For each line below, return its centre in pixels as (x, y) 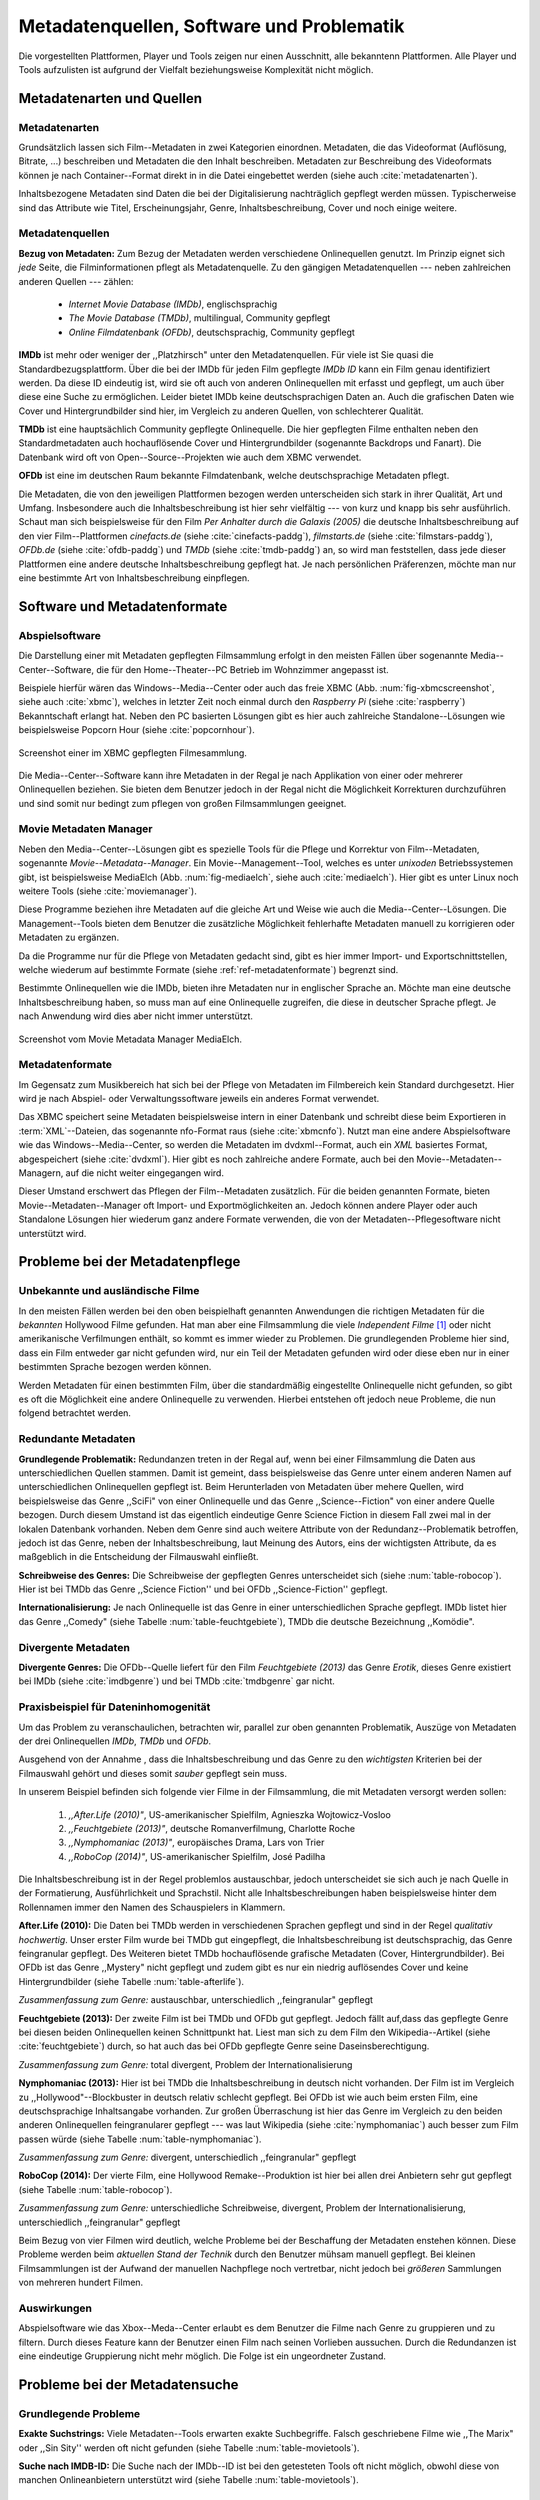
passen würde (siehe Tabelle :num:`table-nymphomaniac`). (140, 2139)
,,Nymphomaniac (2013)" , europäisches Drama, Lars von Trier (196, 1842)
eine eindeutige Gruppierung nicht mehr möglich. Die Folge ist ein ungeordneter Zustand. (202, 2356)
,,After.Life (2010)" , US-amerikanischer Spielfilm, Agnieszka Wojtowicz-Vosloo (230, 1814)
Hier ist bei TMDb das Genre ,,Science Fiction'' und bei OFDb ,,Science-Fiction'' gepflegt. (203, 1589)
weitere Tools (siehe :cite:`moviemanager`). (107, 891)
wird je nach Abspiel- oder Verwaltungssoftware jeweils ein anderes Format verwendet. (199, 1099)
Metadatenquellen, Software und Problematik (211, 26)
